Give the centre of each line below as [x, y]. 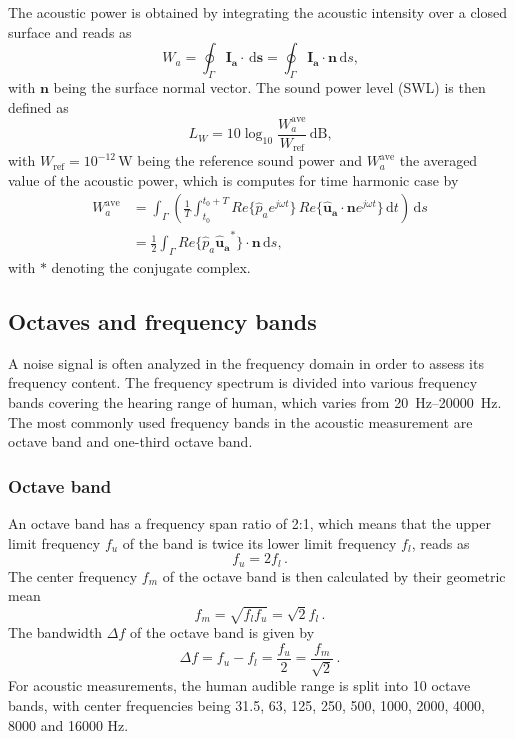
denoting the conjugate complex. [151, 266]
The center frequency [73, 575]
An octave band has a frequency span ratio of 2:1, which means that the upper [249, 522]
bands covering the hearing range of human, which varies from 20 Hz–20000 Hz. [255, 401]
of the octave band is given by [222, 632]
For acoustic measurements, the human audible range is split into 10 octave [239, 685]
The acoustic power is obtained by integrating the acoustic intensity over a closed [258, 12]
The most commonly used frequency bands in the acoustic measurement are [240, 421]
